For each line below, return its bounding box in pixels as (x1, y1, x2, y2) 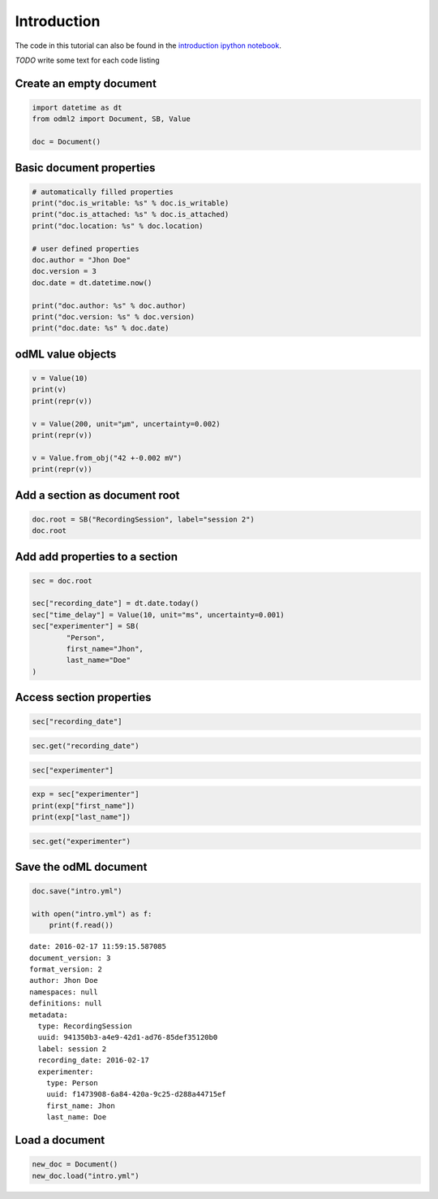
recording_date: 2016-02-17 (37, 1056, 150, 1065)
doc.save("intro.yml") (32, 886, 122, 896)
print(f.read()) (49, 920, 114, 930)
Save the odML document (15, 859, 148, 873)
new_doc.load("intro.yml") (32, 1171, 140, 1180)
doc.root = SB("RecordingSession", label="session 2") (32, 514, 255, 524)
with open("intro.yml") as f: (32, 909, 152, 918)
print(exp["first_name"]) (32, 801, 135, 810)
